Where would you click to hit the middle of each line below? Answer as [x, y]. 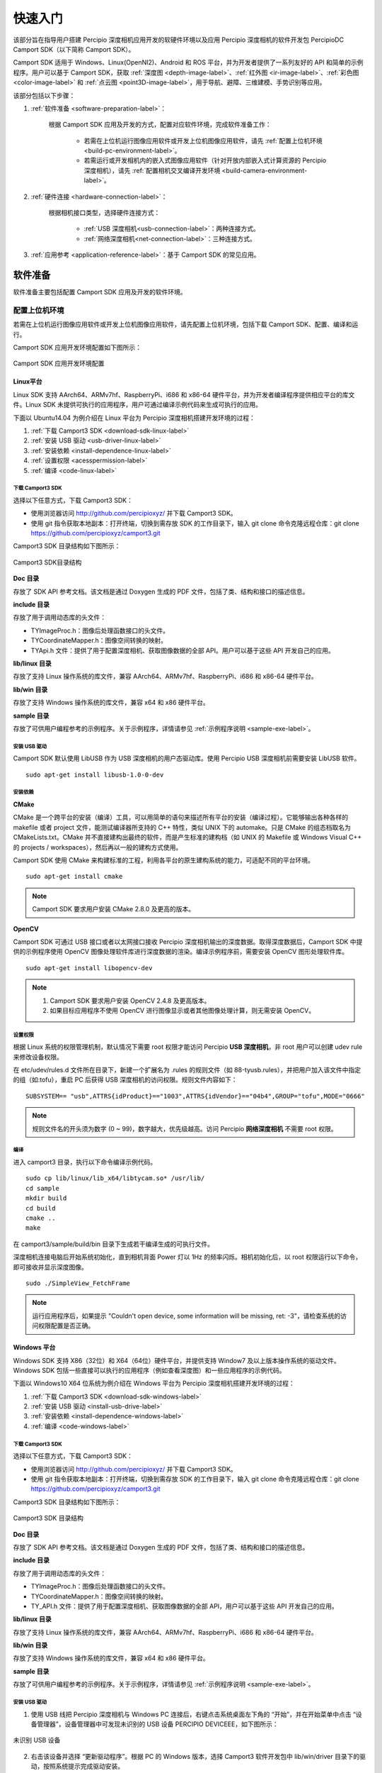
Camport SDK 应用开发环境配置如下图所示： [77, 348]
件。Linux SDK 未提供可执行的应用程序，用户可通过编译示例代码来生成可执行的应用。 [137, 405]
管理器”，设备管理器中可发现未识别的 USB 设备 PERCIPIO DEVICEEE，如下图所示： [157, 1724]
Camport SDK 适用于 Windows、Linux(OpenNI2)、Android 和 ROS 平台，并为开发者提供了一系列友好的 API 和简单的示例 [188, 62]
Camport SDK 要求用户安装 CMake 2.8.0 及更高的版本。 [113, 909]
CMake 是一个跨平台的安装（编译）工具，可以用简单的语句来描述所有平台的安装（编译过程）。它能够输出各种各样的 [181, 817]
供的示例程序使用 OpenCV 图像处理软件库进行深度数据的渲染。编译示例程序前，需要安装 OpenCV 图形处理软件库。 [180, 952]
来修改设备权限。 [38, 1057]
